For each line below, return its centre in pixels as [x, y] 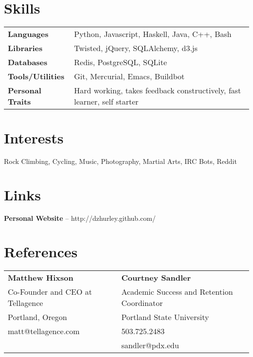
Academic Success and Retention [177, 291]
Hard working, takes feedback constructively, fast [158, 90]
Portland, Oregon [37, 317]
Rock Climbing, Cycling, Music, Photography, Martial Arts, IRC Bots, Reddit [120, 161]
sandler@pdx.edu [150, 345]
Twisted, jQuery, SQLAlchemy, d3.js [136, 48]
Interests [34, 138]
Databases [28, 62]
